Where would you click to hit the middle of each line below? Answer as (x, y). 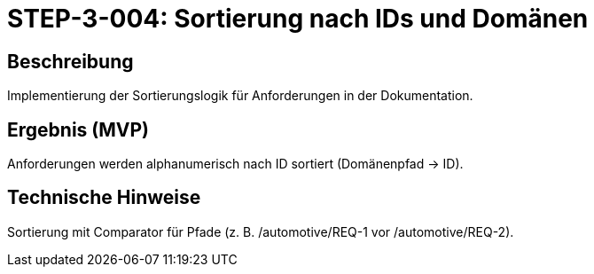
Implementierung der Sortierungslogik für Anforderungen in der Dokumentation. (240, 96)
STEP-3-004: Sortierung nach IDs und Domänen (298, 19)
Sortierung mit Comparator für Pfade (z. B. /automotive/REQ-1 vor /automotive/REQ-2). (261, 231)
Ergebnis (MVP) (78, 129)
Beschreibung (70, 61)
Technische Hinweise (104, 198)
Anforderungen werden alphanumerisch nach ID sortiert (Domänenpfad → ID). (235, 164)
